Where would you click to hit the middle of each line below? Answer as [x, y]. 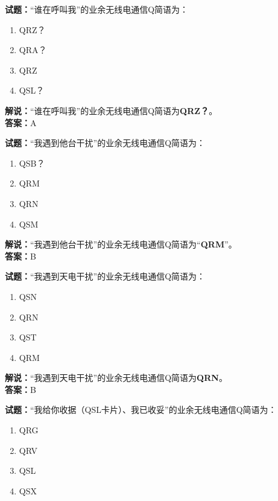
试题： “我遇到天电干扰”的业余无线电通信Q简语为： [105, 276]
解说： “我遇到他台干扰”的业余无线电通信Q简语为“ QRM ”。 [121, 244]
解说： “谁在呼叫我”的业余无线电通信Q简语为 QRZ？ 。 [111, 110]
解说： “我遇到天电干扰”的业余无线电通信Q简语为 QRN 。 [116, 378]
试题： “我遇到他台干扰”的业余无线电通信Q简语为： [105, 143]
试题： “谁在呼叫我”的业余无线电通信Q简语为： [97, 9]
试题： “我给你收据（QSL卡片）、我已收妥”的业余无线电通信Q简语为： [141, 410]
